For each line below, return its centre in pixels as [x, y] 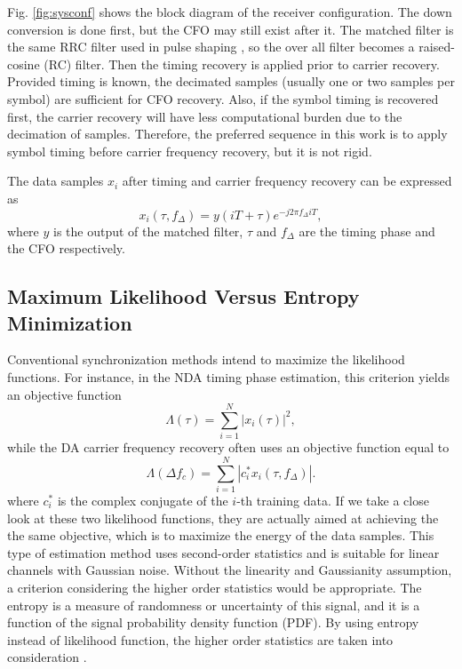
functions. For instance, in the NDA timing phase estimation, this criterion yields [228, 376]
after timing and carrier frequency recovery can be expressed [287, 181]
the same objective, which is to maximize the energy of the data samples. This [221, 535]
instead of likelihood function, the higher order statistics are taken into [200, 639]
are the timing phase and [367, 231]
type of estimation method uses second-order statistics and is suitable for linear [223, 552]
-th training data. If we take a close [333, 501]
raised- [437, 47]
